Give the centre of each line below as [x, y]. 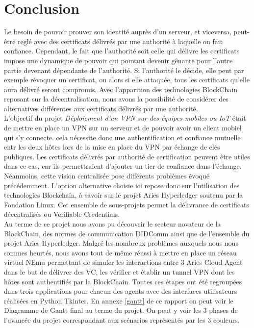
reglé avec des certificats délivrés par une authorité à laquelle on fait [120, 41]
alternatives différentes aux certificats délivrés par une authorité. [101, 108]
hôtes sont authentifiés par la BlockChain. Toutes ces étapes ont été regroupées [123, 281]
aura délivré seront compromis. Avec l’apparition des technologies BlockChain [121, 89]
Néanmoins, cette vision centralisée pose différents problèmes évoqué [107, 176]
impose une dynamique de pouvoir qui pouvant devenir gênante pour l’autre [118, 60]
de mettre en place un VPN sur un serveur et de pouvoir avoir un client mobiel [123, 128]
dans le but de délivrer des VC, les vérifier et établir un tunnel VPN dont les [119, 271]
